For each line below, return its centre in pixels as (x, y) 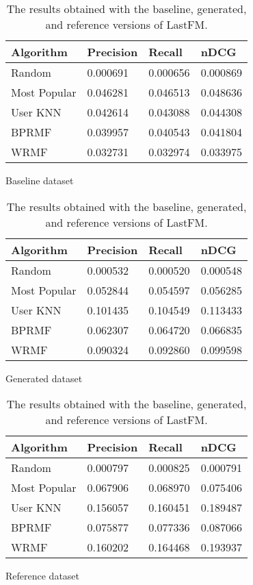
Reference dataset (43, 576)
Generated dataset (44, 378)
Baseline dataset (40, 180)
